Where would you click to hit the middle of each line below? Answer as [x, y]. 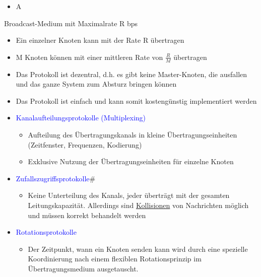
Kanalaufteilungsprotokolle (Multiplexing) [81, 118]
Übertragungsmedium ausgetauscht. [83, 268]
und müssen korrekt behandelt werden [87, 215]
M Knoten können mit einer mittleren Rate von [89, 57]
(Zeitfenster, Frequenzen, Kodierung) [85, 144]
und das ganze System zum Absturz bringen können [96, 84]
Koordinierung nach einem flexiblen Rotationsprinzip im [115, 259]
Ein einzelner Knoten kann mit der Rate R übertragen [100, 40]
